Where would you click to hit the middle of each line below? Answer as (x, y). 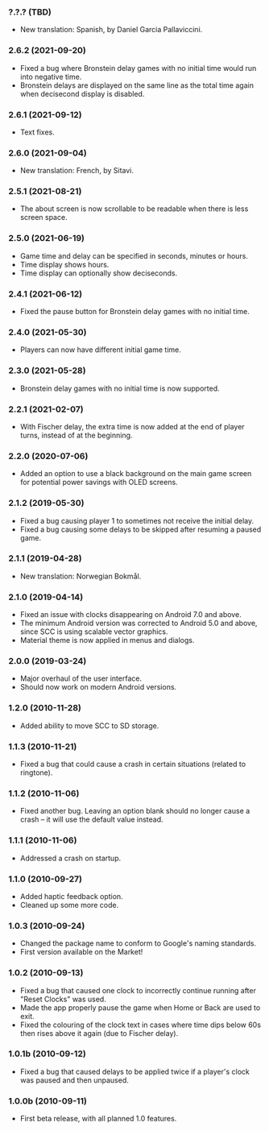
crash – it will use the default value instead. (91, 819)
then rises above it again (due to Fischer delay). (99, 1033)
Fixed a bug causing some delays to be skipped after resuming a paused (141, 529)
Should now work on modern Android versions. (98, 687)
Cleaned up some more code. (69, 905)
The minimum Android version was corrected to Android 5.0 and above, (139, 623)
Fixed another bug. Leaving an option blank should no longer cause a (135, 811)
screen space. (43, 217)
